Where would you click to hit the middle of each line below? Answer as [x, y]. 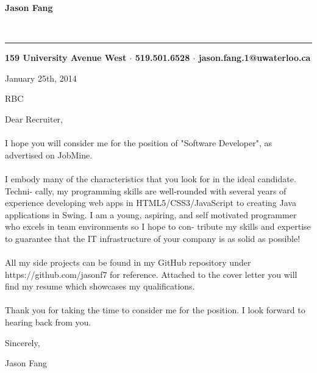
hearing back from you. [48, 322]
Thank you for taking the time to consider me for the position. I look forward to [155, 310]
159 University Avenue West [66, 58]
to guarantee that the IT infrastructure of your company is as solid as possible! [153, 238]
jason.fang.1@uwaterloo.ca [255, 58]
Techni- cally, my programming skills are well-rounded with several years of [146, 190]
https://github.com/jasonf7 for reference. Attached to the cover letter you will [151, 274]
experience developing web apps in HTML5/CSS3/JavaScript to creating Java [151, 203]
